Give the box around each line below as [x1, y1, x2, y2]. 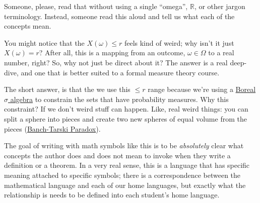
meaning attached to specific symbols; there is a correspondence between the [4, 169, 241, 180]
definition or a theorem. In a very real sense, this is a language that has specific [4, 160, 250, 170]
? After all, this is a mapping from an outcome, [39, 47, 185, 58]
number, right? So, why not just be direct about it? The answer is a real [4, 57, 228, 67]
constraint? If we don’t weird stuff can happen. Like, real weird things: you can [4, 104, 248, 114]
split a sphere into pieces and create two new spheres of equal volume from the [4, 113, 247, 124]
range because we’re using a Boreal [148, 84, 256, 94]
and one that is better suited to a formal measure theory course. [21, 67, 220, 77]
